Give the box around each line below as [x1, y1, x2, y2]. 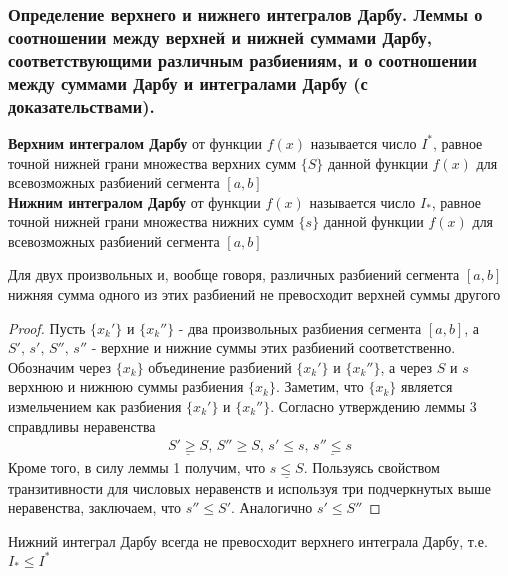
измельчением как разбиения [8, 396, 182, 417]
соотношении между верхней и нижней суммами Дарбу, [8, 24, 432, 49]
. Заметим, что [275, 376, 364, 397]
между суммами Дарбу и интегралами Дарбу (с [8, 70, 368, 95]
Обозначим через [8, 356, 112, 377]
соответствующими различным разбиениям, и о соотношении [8, 47, 477, 72]
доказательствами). [8, 93, 155, 118]
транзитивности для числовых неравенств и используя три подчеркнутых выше [8, 477, 491, 498]
